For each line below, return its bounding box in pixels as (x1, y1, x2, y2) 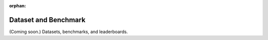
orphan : (9, 3, 26, 8)
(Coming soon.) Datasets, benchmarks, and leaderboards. (9, 29, 128, 35)
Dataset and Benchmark (9, 15, 86, 24)
